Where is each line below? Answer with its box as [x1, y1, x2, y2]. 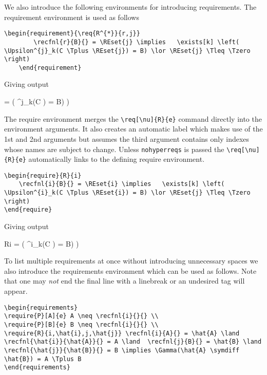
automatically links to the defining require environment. [28, 154, 205, 164]
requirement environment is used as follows [4, 11, 139, 22]
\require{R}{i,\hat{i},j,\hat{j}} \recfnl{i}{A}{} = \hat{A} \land [4, 329, 240, 337]
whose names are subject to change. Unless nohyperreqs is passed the [4, 143, 224, 154]
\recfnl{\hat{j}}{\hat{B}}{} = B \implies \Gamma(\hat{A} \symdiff [4, 346, 240, 354]
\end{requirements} [4, 364, 70, 371]
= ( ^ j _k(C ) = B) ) [4, 96, 69, 107]
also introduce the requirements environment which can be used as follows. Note [4, 265, 257, 276]
